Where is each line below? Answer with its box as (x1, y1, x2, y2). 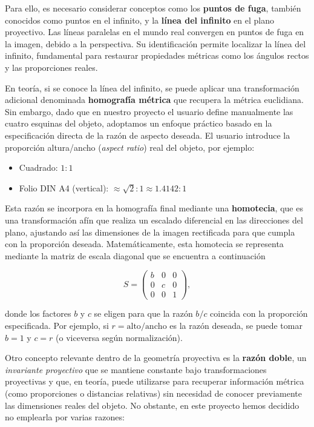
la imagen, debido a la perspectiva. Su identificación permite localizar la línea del (5, 37, 306, 50)
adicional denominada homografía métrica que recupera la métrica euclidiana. (5, 93, 304, 106)
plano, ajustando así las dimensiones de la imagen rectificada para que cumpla (5, 225, 295, 238)
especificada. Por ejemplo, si (5, 319, 109, 332)
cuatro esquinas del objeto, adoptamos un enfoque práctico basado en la (5, 117, 272, 130)
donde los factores (5, 307, 71, 320)
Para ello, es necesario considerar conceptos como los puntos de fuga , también (5, 2, 301, 14)
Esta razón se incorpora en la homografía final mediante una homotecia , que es (5, 202, 303, 214)
